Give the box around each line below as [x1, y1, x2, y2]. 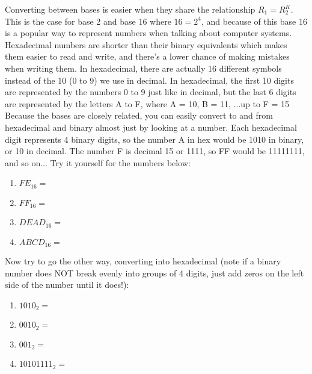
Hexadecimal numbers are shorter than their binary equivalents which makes [5, 38, 287, 51]
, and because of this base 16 [201, 14, 307, 27]
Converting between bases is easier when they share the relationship [5, 3, 255, 15]
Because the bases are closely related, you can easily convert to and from [5, 109, 273, 122]
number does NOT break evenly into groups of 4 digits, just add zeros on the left [5, 266, 304, 279]
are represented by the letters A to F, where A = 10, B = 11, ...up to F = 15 [5, 97, 289, 110]
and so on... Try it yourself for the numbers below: [5, 156, 191, 169]
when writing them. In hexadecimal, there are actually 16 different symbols [5, 61, 282, 74]
